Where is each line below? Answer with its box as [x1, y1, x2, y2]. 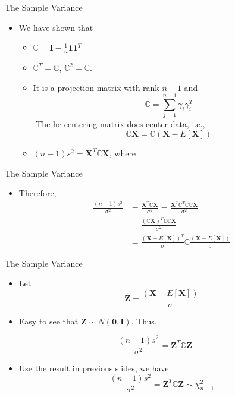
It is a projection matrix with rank [33, 81, 159, 93]
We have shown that [18, 21, 93, 33]
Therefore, [18, 187, 57, 199]
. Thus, [131, 314, 157, 327]
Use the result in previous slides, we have [18, 361, 169, 374]
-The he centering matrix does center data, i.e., [33, 118, 205, 130]
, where [109, 146, 136, 159]
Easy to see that [18, 314, 79, 327]
